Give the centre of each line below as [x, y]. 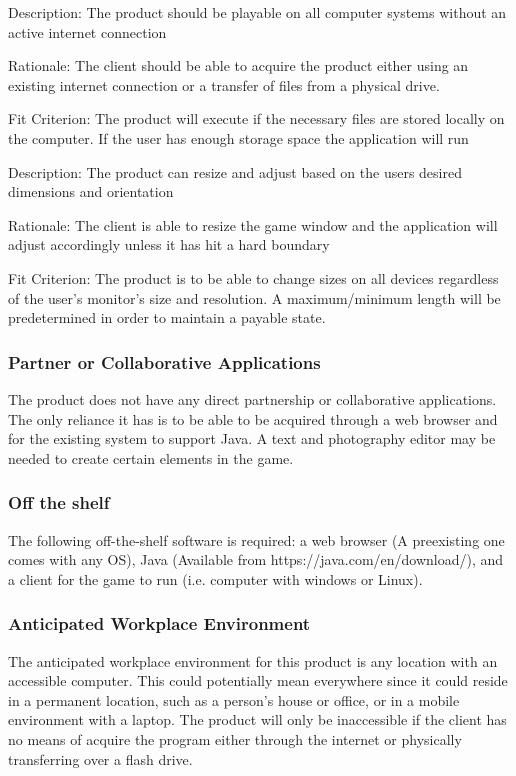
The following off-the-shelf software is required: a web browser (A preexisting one [256, 539]
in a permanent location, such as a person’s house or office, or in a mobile [234, 699]
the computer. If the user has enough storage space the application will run [238, 137]
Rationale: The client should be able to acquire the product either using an [238, 65]
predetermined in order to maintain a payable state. [167, 317]
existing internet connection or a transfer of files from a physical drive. [224, 84]
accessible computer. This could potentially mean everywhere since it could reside [258, 680]
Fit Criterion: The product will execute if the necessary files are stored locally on [256, 118]
